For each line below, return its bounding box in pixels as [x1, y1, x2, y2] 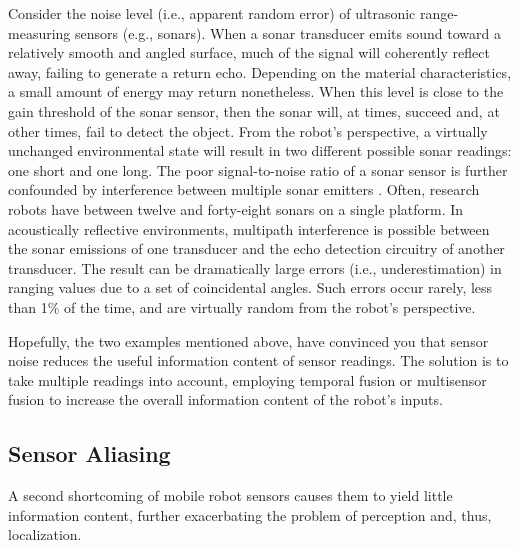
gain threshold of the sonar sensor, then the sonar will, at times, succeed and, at [8, 100, 500, 121]
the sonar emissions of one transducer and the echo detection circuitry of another [8, 238, 505, 259]
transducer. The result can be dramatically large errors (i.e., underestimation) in [8, 257, 502, 278]
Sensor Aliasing [8, 438, 171, 469]
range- [419, 3, 459, 23]
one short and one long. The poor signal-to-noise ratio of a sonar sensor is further [8, 159, 508, 180]
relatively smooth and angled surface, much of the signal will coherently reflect [8, 42, 490, 63]
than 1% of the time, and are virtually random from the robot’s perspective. [8, 296, 476, 317]
